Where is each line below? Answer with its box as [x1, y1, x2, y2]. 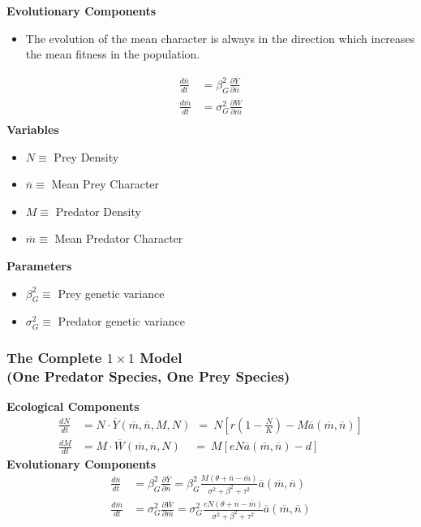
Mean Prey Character [51, 175, 160, 192]
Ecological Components [6, 398, 140, 415]
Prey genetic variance [58, 284, 165, 301]
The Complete [6, 347, 102, 367]
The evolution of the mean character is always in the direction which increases [25, 29, 415, 46]
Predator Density [55, 202, 141, 219]
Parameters [6, 257, 72, 274]
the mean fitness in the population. [25, 45, 200, 63]
